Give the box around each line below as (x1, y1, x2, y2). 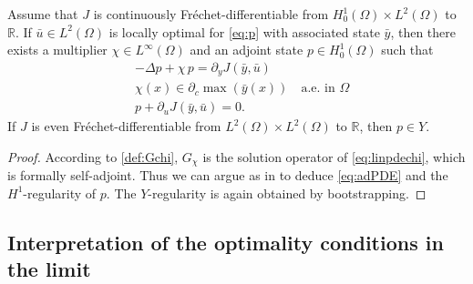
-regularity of (23, 183, 97, 202)
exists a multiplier (7, 40, 108, 59)
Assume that (7, 5, 78, 23)
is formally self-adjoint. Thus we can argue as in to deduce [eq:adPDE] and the (7, 166, 448, 185)
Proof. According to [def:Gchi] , (7, 147, 179, 166)
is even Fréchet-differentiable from (31, 117, 221, 136)
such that (381, 40, 434, 59)
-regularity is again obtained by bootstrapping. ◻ (148, 183, 427, 202)
